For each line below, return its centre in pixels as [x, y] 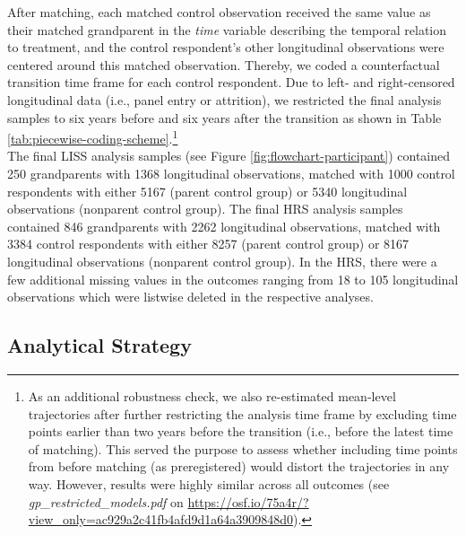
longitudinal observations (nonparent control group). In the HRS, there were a [222, 261]
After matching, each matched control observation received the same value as [219, 12]
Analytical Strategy [99, 345]
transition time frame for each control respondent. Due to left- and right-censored [231, 82]
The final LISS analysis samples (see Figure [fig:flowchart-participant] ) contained [229, 156]
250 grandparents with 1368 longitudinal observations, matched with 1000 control [231, 173]
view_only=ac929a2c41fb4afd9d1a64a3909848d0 [160, 519]
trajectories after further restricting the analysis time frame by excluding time [242, 413]
